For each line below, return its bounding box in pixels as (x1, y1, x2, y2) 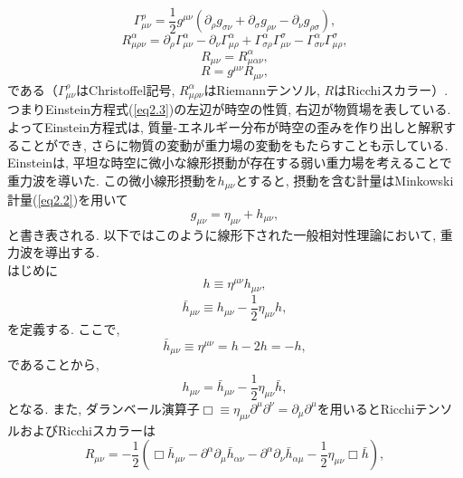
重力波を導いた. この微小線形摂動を (7, 170, 218, 189)
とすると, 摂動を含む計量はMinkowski (235, 170, 454, 189)
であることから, (7, 355, 99, 374)
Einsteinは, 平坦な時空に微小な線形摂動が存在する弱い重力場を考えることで (7, 153, 452, 172)
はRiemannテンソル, (203, 80, 320, 99)
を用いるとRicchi (317, 398, 415, 417)
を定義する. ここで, (7, 319, 120, 338)
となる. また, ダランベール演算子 (7, 398, 200, 417)
